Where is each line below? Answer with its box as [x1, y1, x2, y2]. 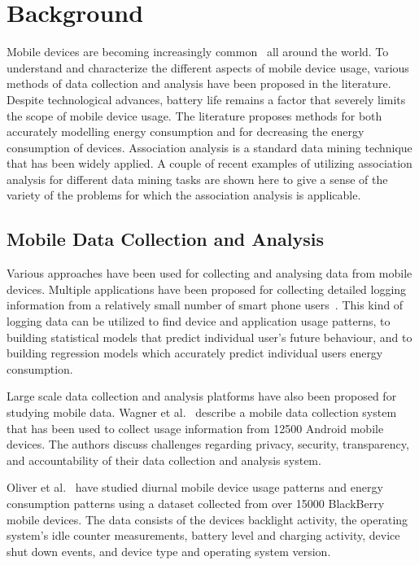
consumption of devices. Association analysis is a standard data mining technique [7, 138, 412, 155]
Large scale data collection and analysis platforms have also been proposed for [7, 388, 397, 405]
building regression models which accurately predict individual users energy [7, 344, 383, 361]
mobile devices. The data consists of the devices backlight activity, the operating [7, 510, 408, 528]
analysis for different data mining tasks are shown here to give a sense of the [7, 170, 388, 187]
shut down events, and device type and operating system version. [7, 542, 331, 559]
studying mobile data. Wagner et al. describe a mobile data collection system [7, 404, 397, 421]
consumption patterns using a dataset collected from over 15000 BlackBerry [7, 494, 385, 511]
